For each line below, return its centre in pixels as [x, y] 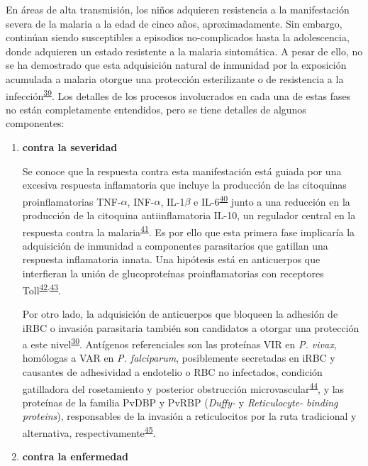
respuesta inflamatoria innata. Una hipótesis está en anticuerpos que [171, 259]
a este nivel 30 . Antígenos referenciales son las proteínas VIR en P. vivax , [179, 343]
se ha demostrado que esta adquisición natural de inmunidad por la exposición [176, 65]
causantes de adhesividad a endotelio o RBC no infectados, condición [172, 371]
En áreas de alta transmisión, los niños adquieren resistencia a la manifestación [178, 9]
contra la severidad [70, 147]
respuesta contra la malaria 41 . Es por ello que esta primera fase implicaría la [189, 231]
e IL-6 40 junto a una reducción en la [272, 200]
